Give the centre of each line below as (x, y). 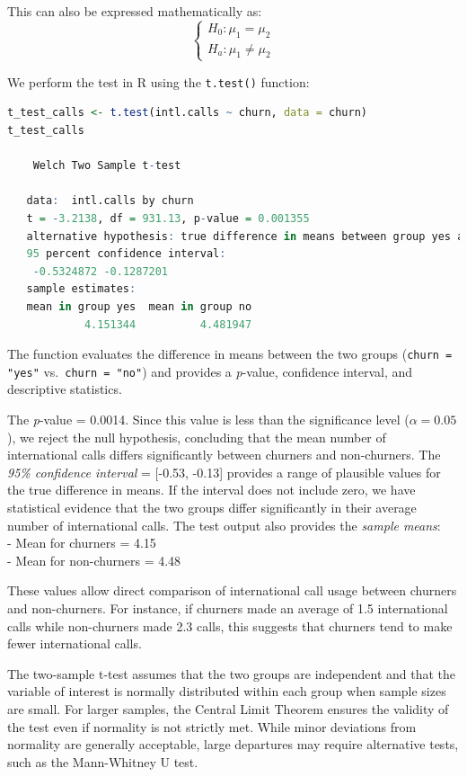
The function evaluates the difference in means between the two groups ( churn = (230, 354)
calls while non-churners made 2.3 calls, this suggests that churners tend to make (230, 625)
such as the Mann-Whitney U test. (103, 761)
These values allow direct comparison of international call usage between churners (232, 590)
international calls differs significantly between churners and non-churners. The (224, 455)
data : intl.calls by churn (110, 201)
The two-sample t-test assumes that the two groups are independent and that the (232, 673)
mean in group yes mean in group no (139, 306)
